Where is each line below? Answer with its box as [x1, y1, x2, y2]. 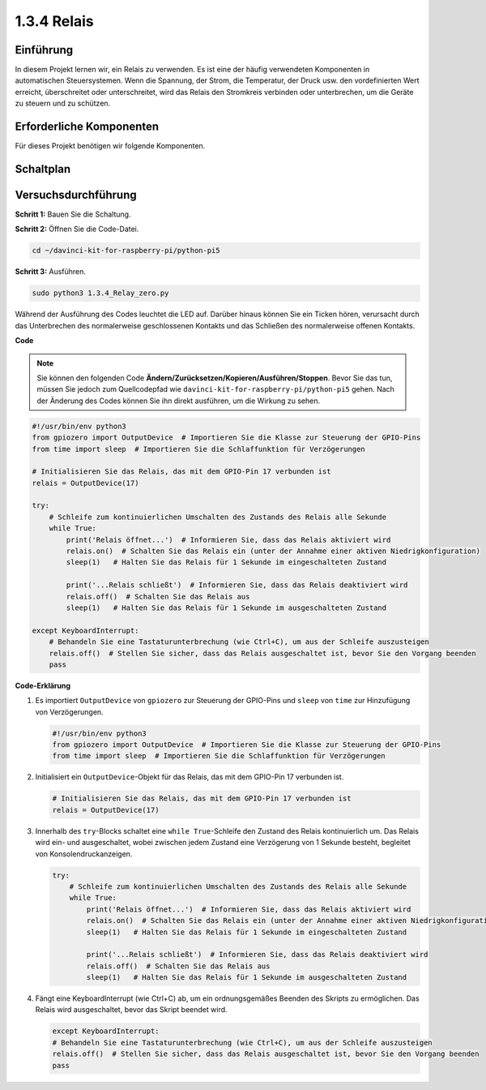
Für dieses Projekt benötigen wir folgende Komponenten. [15, 141, 206, 151]
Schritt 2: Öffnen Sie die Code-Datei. [15, 224, 139, 234]
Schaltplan [15, 162, 71, 176]
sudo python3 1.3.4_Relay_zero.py [32, 289, 169, 298]
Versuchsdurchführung [15, 187, 137, 202]
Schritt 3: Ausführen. [15, 267, 87, 277]
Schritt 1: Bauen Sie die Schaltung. [15, 209, 131, 219]
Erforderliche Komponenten [15, 120, 160, 134]
